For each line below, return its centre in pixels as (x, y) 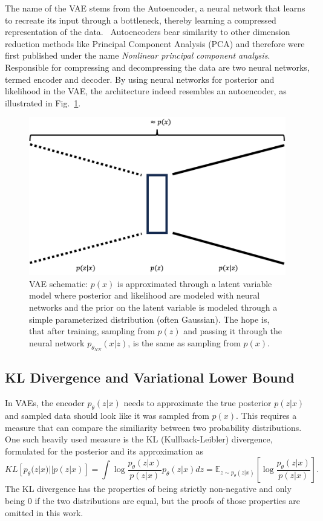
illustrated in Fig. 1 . (43, 102)
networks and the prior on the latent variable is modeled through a (153, 307)
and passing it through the (233, 331)
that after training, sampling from (92, 331)
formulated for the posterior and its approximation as (104, 451)
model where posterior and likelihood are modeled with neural (145, 295)
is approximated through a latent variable (194, 283)
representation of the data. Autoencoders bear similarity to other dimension (148, 32)
